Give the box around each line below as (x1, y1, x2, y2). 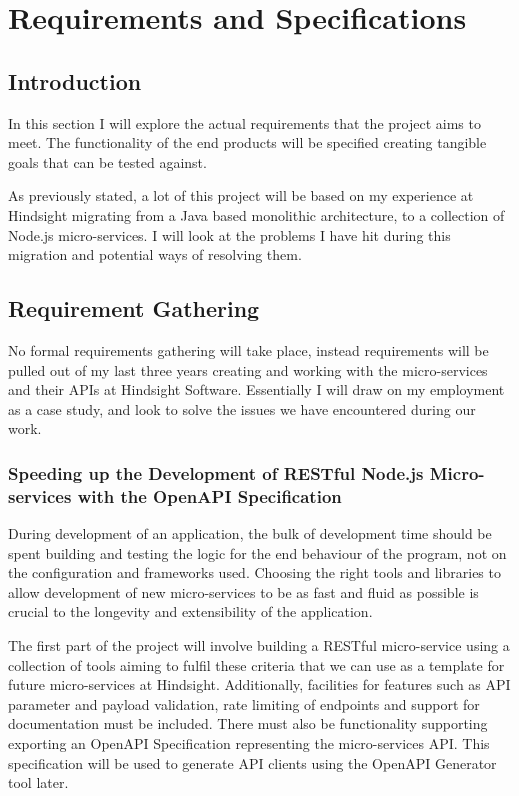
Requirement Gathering (8, 293, 260, 324)
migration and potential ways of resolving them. (8, 244, 302, 265)
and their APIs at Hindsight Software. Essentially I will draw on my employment (8, 379, 505, 400)
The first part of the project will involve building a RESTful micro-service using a (8, 635, 510, 656)
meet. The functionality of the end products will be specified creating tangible (8, 132, 487, 153)
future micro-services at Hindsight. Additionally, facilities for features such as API (8, 674, 511, 695)
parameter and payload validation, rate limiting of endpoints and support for (8, 693, 480, 714)
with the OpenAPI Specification (77, 483, 342, 508)
